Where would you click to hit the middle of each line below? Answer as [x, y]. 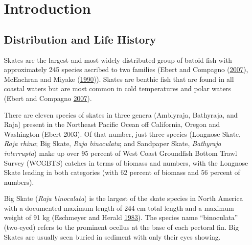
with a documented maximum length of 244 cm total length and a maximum [119, 208]
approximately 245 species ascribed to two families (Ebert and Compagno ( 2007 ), [126, 69]
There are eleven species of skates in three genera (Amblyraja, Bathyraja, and [121, 114]
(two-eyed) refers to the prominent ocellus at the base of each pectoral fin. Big [122, 227]
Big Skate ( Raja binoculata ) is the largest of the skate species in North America [124, 198]
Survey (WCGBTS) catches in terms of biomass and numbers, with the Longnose [126, 162]
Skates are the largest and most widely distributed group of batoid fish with [118, 60]
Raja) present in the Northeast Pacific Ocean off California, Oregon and [112, 124]
